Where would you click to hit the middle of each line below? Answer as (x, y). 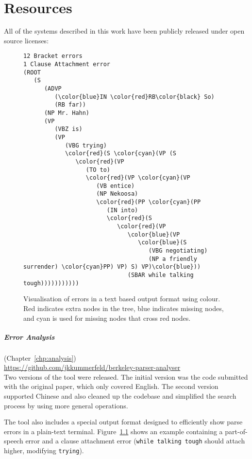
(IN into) (122, 210)
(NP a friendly (173, 259)
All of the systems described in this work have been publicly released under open (124, 31)
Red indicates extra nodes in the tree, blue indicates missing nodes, (124, 308)
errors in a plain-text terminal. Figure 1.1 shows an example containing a (113, 431)
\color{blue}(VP (154, 234)
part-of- (236, 431)
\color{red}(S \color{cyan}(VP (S (120, 154)
